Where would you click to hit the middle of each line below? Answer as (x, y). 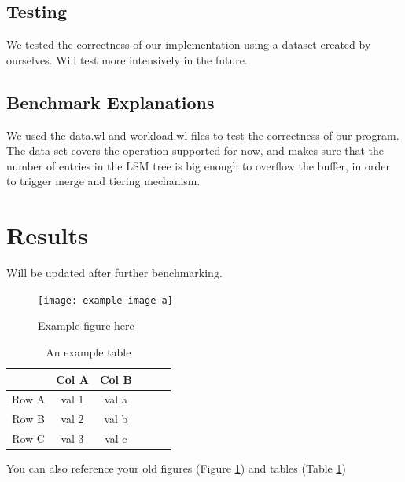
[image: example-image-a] (105, 300)
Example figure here (86, 325)
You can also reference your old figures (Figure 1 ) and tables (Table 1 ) (176, 468)
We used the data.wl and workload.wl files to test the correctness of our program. (203, 135)
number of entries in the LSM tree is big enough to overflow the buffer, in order (198, 165)
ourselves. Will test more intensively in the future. (127, 59)
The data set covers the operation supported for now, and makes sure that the (195, 150)
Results (47, 235)
